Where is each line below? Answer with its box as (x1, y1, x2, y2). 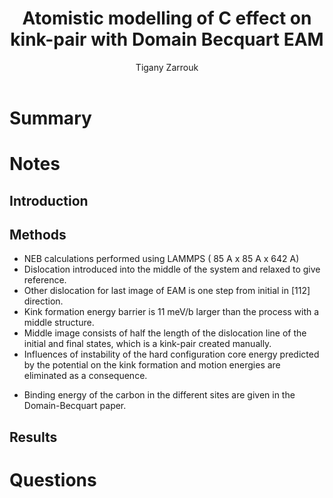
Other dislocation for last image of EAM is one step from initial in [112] (23, 285, 311, 297)
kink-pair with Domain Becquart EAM (10, 28, 324, 51)
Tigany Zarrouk (135, 61, 199, 73)
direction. (23, 295, 64, 307)
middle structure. (23, 317, 95, 329)
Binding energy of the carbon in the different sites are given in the (23, 389, 296, 401)
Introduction (9, 192, 89, 209)
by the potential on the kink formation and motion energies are (23, 359, 281, 371)
